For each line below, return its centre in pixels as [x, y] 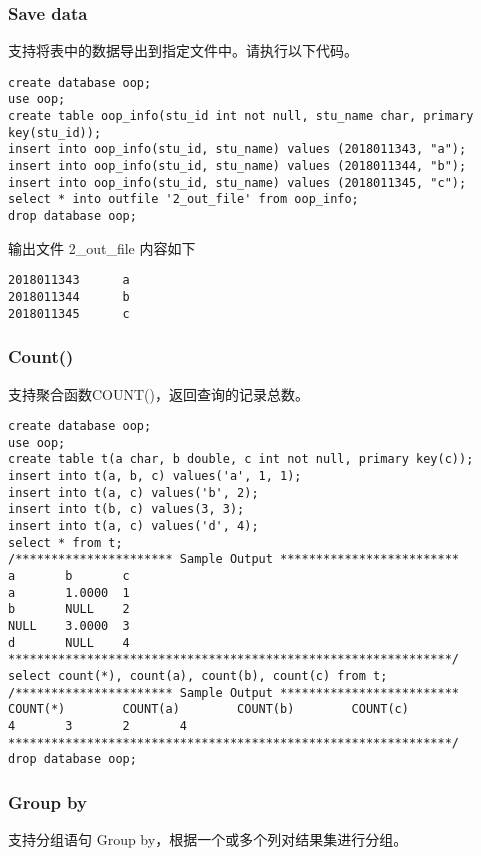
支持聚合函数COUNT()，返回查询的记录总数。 [158, 393]
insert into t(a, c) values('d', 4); [133, 526]
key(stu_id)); [55, 132]
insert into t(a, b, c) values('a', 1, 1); [155, 476]
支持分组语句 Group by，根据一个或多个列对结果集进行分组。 [208, 839]
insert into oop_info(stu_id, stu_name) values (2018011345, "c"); [237, 182]
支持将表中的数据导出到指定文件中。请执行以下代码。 [183, 50]
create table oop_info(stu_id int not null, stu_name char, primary [241, 116]
